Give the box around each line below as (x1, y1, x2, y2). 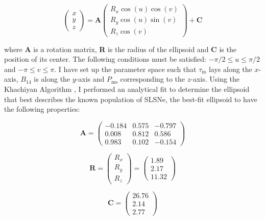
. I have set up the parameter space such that (54, 63, 197, 74)
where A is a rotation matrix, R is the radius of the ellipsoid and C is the (4, 43, 236, 54)
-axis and (76, 74, 105, 84)
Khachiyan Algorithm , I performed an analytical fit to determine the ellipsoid (4, 84, 250, 94)
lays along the (208, 63, 252, 74)
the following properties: (4, 104, 80, 114)
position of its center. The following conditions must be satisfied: (4, 54, 207, 64)
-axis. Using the (190, 74, 240, 84)
